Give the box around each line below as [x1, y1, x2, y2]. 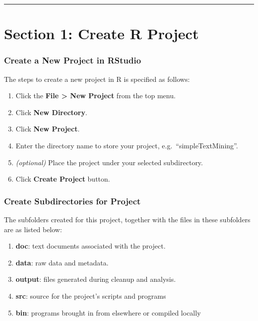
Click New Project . [15, 124, 80, 134]
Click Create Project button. [15, 174, 110, 184]
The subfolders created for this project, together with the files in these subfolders [4, 214, 251, 224]
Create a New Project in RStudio [4, 54, 141, 66]
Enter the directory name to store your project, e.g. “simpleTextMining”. [15, 140, 238, 150]
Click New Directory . [15, 107, 87, 117]
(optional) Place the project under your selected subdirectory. [15, 157, 203, 167]
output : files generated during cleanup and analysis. [15, 274, 176, 284]
